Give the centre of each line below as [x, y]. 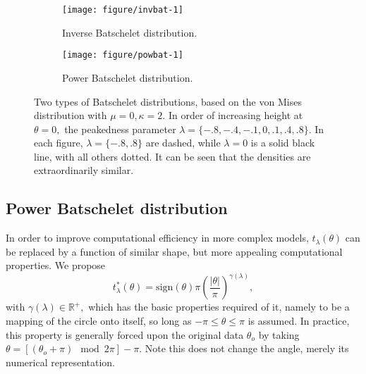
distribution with [71, 115]
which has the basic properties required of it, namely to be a [219, 307]
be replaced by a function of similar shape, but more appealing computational [174, 251]
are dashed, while [183, 143]
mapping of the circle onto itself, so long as [99, 321]
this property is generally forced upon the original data [125, 334]
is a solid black [283, 143]
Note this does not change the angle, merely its [247, 348]
